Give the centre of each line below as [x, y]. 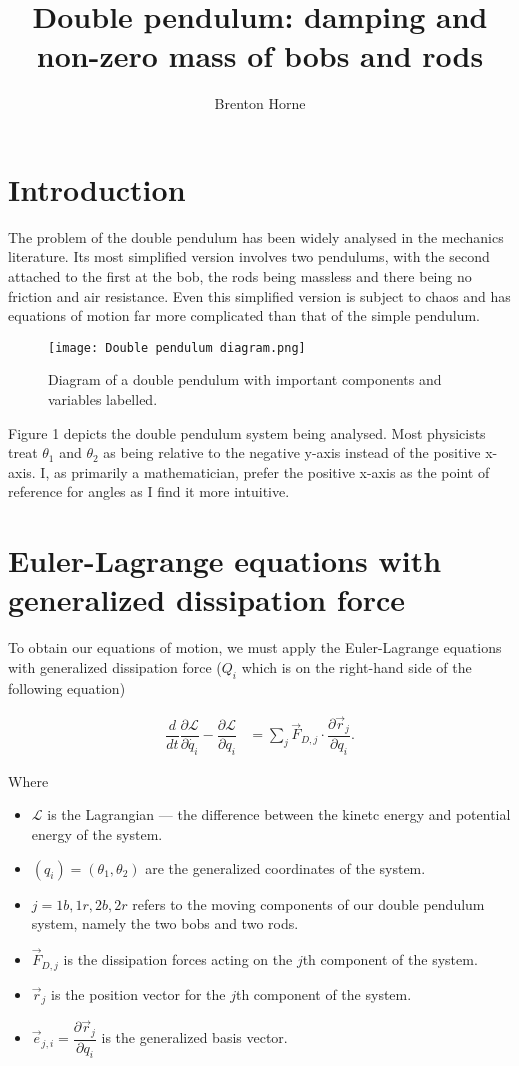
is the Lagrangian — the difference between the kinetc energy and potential [279, 814]
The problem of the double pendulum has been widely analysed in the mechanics [256, 236]
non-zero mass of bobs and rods [260, 55]
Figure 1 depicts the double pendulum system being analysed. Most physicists [247, 432]
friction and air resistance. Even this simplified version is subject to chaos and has [259, 295]
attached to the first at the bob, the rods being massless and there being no [240, 276]
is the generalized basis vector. [194, 1037]
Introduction [97, 188]
